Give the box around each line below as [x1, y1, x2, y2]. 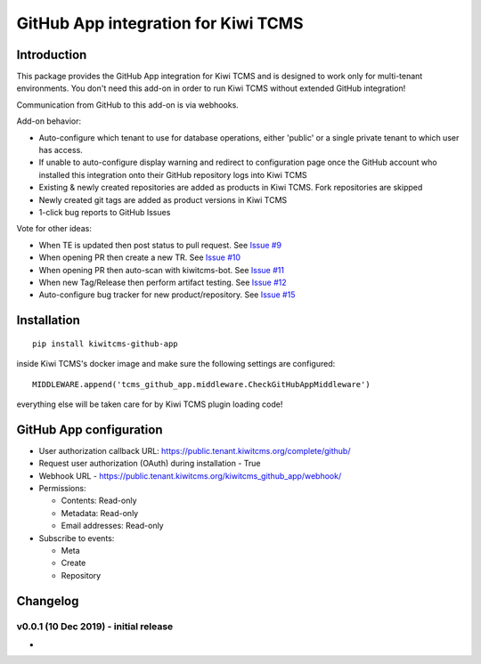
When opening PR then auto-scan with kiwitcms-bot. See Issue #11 [38, 264, 285, 275]
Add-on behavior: [16, 116, 82, 126]
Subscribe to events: [38, 532, 115, 543]
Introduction [16, 47, 87, 62]
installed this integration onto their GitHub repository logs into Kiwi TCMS [38, 169, 307, 180]
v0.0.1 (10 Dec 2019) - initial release [16, 620, 174, 633]
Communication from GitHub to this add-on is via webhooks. [16, 99, 240, 110]
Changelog [16, 593, 79, 609]
